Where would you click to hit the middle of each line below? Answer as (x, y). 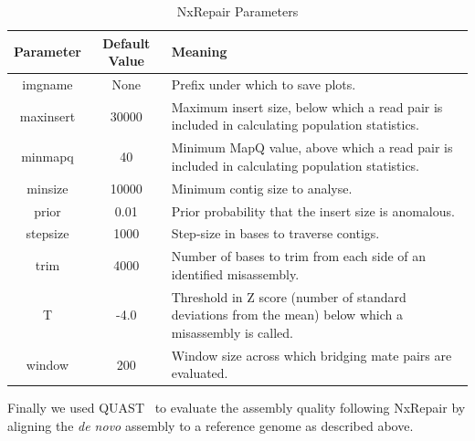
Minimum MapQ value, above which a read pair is (312, 147)
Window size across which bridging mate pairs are (311, 355)
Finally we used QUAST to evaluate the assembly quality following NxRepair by (237, 408)
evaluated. (200, 373)
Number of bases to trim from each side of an (299, 256)
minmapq (47, 157)
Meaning (199, 52)
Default (127, 42)
